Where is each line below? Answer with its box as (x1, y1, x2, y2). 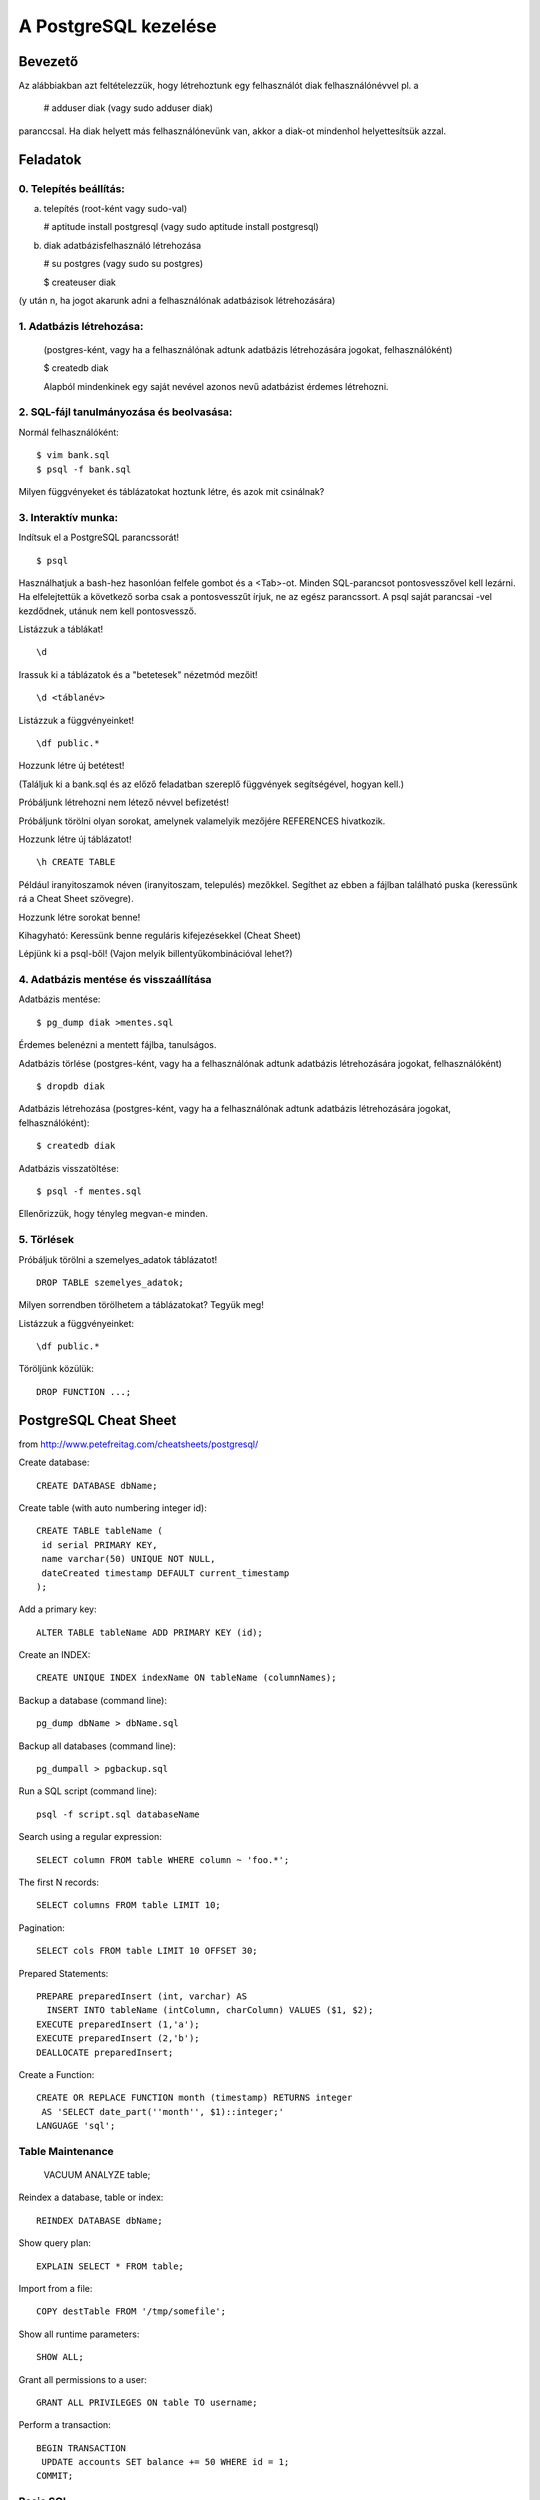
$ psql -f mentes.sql (36, 1186, 142, 1197)
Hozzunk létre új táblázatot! (18, 833, 132, 845)
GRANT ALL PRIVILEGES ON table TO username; (36, 2396, 259, 2408)
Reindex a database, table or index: (18, 2191, 164, 2204)
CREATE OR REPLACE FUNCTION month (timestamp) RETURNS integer (36, 2092, 353, 2104)
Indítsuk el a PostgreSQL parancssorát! (18, 531, 180, 544)
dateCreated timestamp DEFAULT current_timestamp (41, 1567, 290, 1579)
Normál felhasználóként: (18, 426, 119, 438)
